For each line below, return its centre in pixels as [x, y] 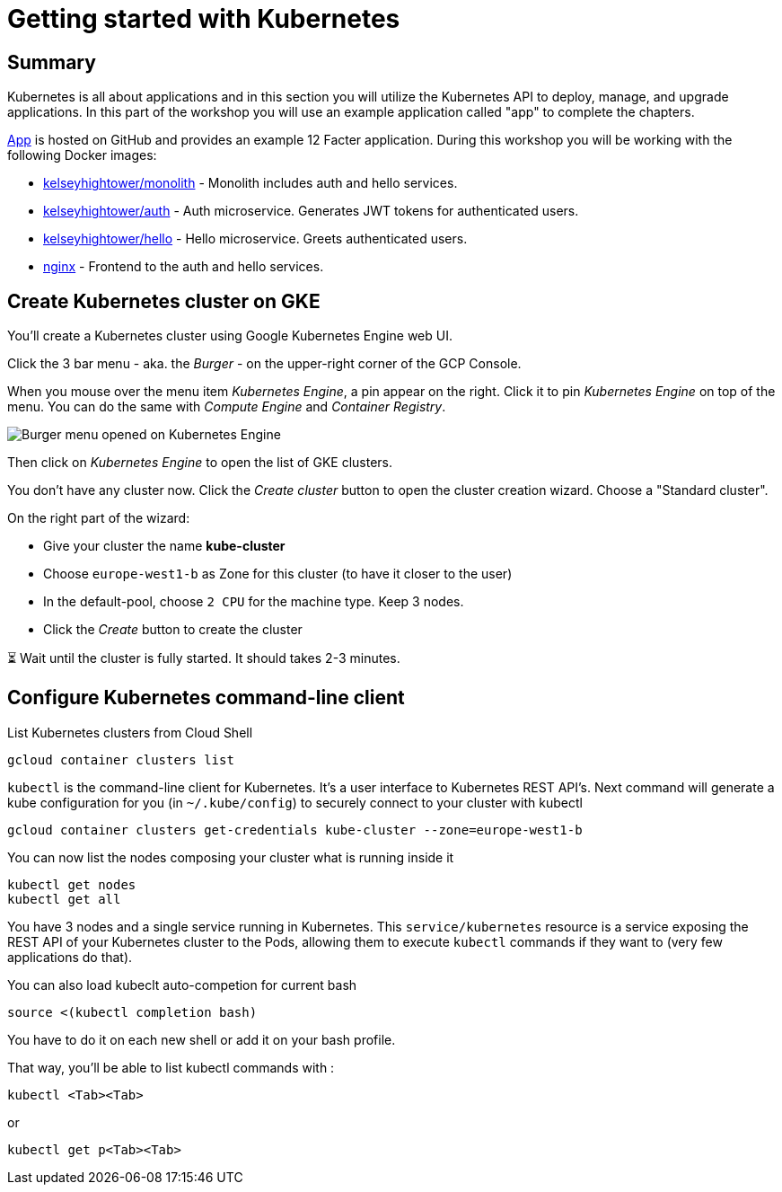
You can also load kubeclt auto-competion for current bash [182, 985]
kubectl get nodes [72, 884]
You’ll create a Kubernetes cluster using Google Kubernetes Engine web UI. [230, 336]
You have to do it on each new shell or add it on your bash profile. [202, 1039]
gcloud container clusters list [121, 759]
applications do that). [70, 957]
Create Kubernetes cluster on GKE [164, 301]
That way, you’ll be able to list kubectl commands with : [171, 1067]
